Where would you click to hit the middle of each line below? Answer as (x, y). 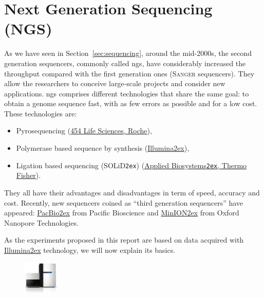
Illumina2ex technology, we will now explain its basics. (90, 250)
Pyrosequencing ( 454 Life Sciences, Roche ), (84, 131)
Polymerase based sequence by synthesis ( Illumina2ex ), (103, 148)
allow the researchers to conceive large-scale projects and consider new (115, 83)
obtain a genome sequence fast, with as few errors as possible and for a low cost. (131, 103)
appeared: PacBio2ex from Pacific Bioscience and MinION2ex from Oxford (122, 213)
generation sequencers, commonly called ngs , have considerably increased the (125, 63)
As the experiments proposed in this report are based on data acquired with (124, 240)
